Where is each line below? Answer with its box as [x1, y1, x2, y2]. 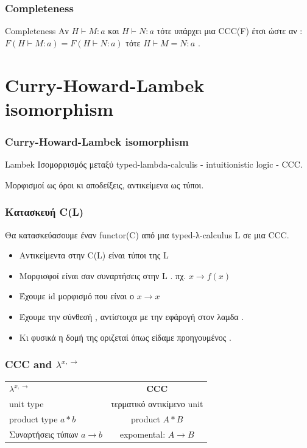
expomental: [119, 427, 166, 440]
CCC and [5, 357, 52, 372]
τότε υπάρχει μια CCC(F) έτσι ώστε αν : [157, 24, 303, 37]
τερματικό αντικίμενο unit [111, 397, 203, 410]
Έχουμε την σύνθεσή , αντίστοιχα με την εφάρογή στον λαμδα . [19, 310, 244, 322]
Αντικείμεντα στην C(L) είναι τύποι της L [19, 249, 169, 261]
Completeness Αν [5, 24, 69, 37]
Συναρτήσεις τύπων [9, 427, 79, 440]
